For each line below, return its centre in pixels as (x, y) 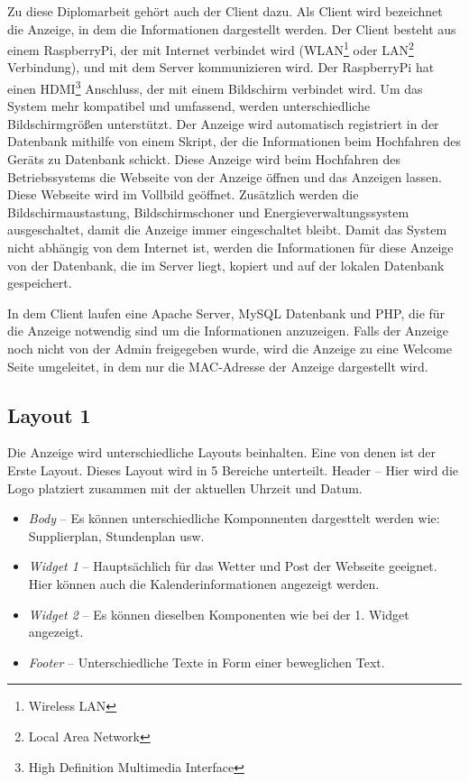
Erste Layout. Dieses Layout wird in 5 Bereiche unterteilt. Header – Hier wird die (233, 469)
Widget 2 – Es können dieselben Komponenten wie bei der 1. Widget (219, 614)
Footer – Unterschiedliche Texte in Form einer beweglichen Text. (207, 662)
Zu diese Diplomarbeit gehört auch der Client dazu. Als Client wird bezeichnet (225, 11)
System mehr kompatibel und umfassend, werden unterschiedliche (189, 106)
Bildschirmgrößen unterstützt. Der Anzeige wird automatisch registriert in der (223, 123)
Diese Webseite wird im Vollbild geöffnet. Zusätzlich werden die (183, 194)
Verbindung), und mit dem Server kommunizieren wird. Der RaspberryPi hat (221, 67)
